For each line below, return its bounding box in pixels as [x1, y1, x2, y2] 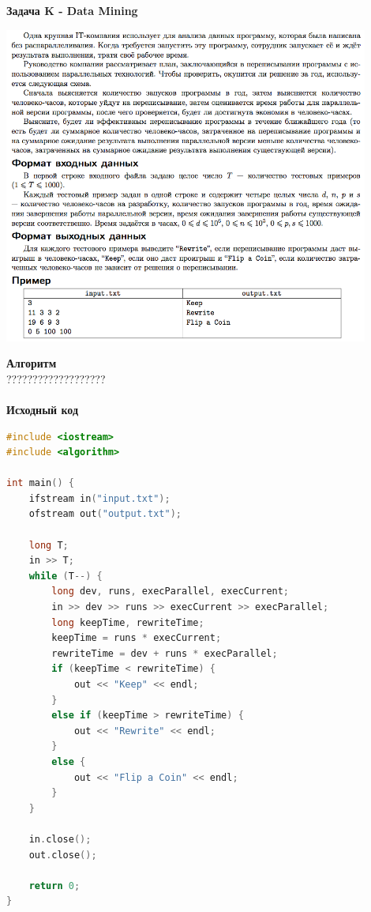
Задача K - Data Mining [6, 2, 138, 18]
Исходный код [6, 401, 79, 417]
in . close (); [28, 833, 92, 845]
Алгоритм [6, 355, 57, 371]
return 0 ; [28, 880, 81, 891]
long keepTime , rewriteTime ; [51, 616, 204, 628]
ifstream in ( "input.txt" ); [28, 492, 171, 504]
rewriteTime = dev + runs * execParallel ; [51, 647, 278, 659]
